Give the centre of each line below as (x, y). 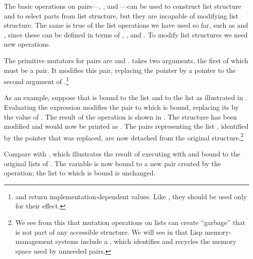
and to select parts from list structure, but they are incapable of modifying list (121, 15)
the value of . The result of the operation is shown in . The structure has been (120, 116)
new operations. (27, 44)
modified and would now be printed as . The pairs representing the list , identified (126, 126)
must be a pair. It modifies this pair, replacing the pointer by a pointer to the (120, 70)
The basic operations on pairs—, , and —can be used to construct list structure (123, 6)
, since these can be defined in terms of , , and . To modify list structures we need (126, 34)
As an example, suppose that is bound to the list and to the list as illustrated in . (126, 97)
